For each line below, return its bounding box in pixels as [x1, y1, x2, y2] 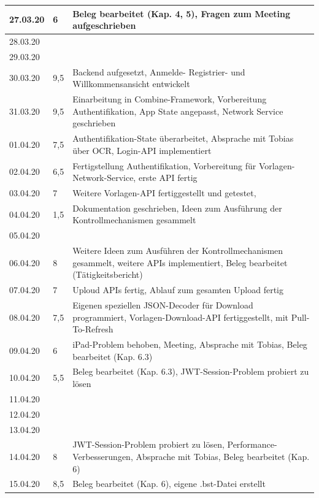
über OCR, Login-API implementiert [72, 144, 212, 156]
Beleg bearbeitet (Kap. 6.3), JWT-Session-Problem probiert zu [72, 365, 309, 378]
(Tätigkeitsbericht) [72, 268, 143, 281]
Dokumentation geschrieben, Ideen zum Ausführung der [72, 201, 282, 214]
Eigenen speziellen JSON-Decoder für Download [72, 298, 253, 311]
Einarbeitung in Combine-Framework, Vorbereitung [72, 93, 267, 105]
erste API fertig [138, 171, 198, 184]
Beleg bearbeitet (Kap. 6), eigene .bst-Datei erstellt [72, 477, 266, 490]
